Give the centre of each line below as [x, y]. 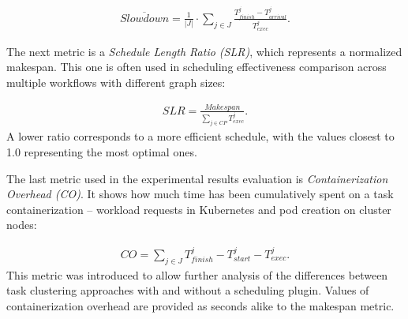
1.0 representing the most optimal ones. [102, 151]
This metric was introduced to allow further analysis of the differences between [197, 274]
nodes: [22, 225]
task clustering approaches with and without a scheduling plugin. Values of [188, 290]
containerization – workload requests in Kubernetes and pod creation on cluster [199, 209]
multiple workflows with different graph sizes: [116, 82]
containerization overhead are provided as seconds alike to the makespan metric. [200, 305]
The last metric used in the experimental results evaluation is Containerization [197, 178]
